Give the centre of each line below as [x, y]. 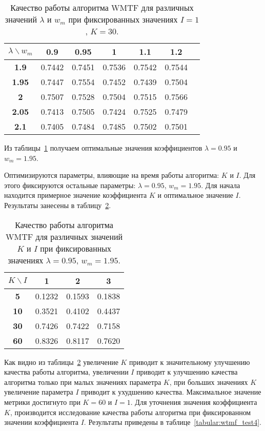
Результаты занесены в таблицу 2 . [58, 205]
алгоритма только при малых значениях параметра [83, 382]
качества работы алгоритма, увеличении [66, 372]
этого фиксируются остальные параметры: [70, 185]
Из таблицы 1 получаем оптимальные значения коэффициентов [103, 148]
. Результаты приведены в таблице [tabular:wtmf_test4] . [172, 422]
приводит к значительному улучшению [190, 362]
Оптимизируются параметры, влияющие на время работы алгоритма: [112, 175]
